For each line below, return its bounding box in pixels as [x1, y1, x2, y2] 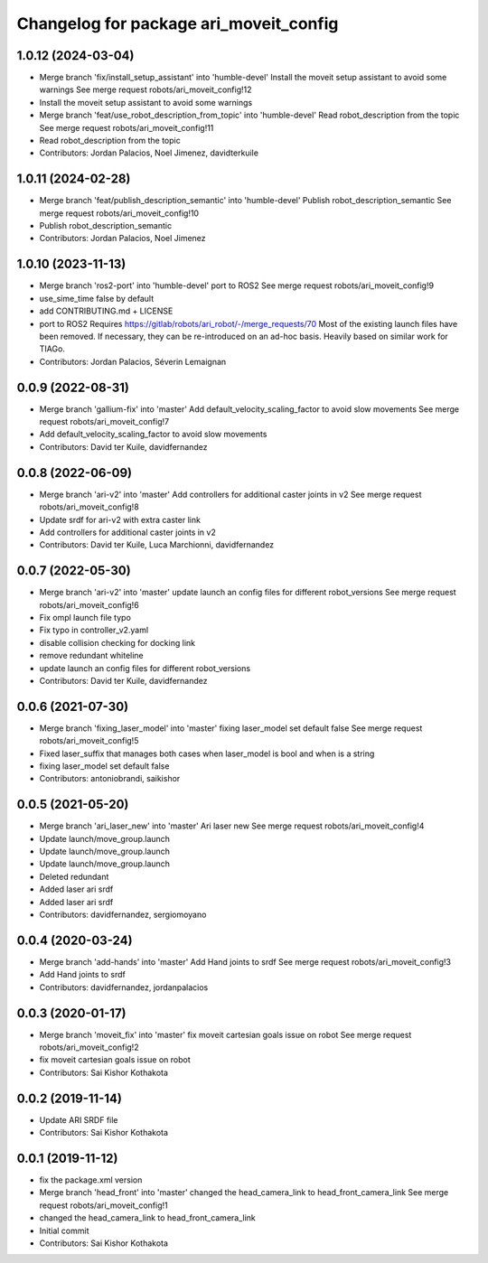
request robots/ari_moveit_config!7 [39, 416, 170, 427]
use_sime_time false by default [39, 293, 154, 304]
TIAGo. [39, 343, 65, 354]
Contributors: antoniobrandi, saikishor [39, 773, 181, 784]
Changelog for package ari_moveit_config [16, 14, 339, 33]
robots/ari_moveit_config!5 [39, 735, 139, 746]
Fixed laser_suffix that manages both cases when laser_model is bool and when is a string [39, 748, 375, 759]
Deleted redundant [39, 871, 109, 882]
